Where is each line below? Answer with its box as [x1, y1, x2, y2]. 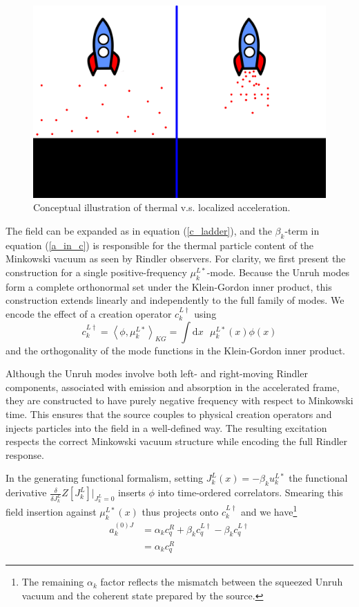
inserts [117, 485, 146, 500]
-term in [284, 224, 320, 238]
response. [6, 447, 44, 462]
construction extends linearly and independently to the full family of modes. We [6, 293, 345, 307]
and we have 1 [240, 502, 298, 519]
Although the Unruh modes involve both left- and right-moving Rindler [6, 366, 308, 381]
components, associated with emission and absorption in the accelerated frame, [6, 379, 340, 394]
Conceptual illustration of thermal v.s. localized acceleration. [33, 200, 291, 215]
